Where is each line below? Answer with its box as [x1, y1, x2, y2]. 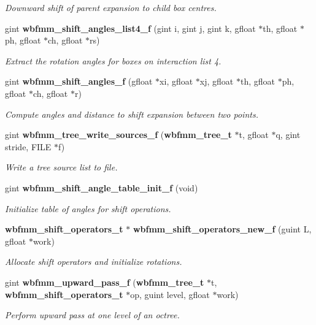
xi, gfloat [160, 75, 193, 88]
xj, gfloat [199, 75, 234, 88]
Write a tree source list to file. [5, 161, 118, 174]
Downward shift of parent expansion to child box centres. [5, 1, 217, 13]
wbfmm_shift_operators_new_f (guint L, [133, 223, 312, 235]
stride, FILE [5, 140, 52, 153]
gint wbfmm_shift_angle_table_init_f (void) [5, 181, 198, 194]
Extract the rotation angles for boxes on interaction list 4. [5, 54, 222, 67]
